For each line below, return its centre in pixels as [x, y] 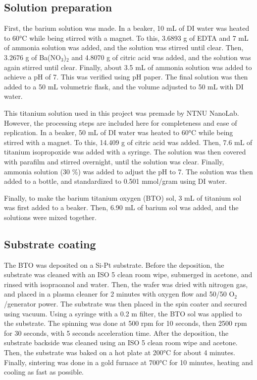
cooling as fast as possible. [44, 372]
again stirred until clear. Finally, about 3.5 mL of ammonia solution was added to [128, 67]
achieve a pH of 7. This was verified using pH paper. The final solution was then [126, 77]
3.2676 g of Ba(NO [32, 57]
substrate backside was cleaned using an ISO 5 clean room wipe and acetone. [121, 342]
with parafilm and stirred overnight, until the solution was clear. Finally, [114, 161]
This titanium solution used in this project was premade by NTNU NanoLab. [122, 113]
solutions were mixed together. [50, 217]
